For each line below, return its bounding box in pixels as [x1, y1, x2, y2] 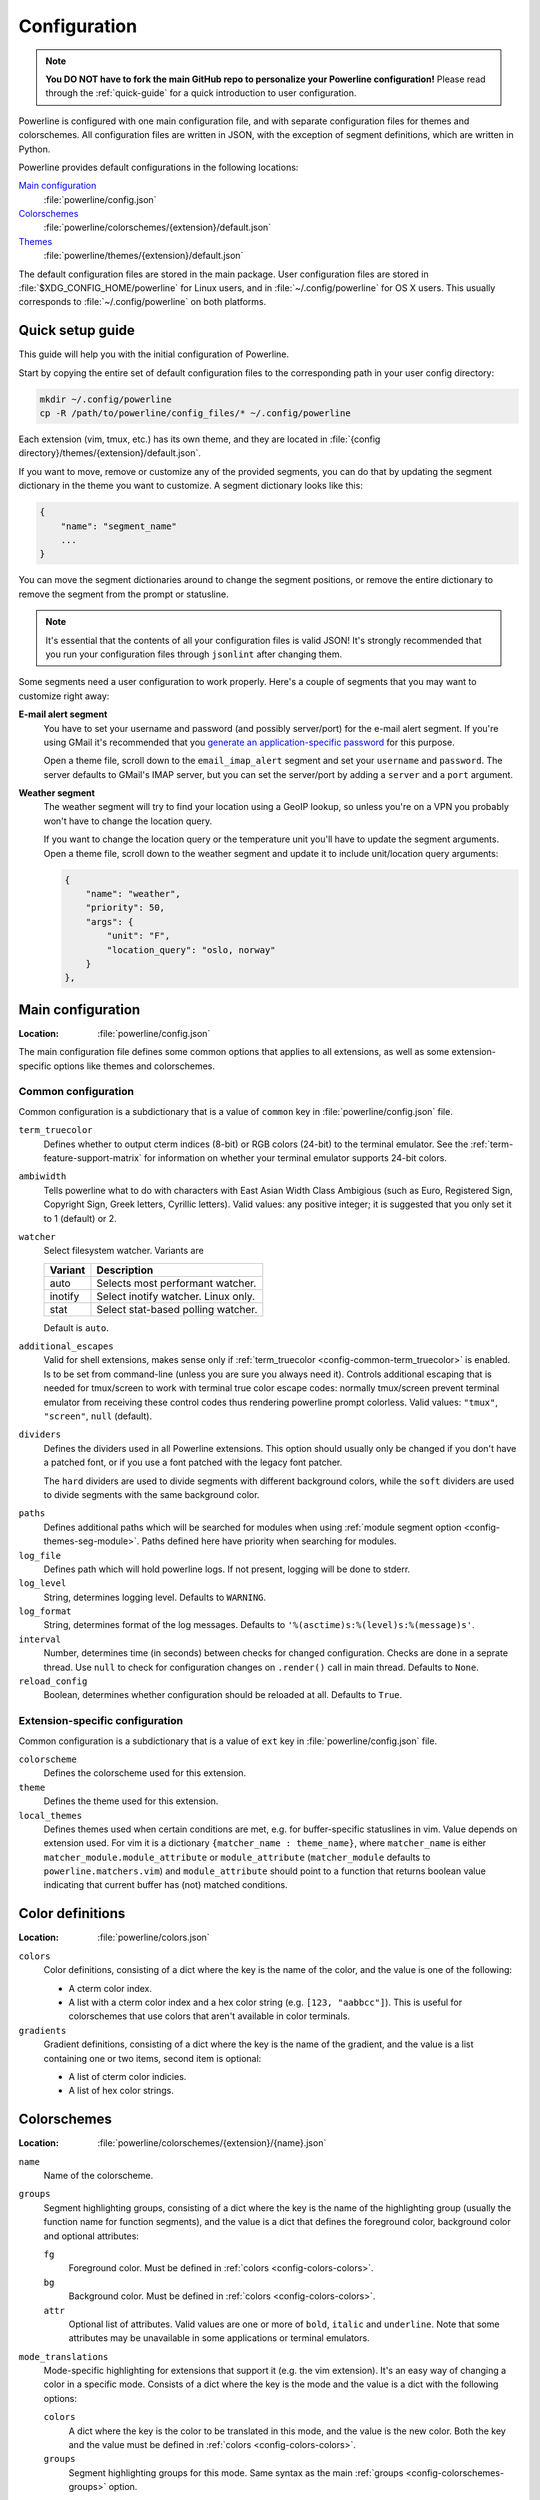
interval [18, 1633, 62, 1645]
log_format [18, 1606, 72, 1617]
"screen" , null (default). [43, 1410, 153, 1422]
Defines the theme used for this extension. [43, 1795, 219, 1807]
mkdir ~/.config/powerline [39, 393, 172, 405]
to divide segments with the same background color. [43, 1488, 260, 1500]
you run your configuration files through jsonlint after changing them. [45, 648, 343, 660]
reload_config [18, 1676, 88, 1687]
